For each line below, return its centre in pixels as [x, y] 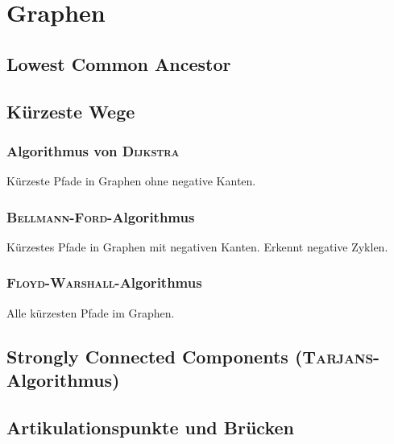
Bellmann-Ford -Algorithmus [101, 216]
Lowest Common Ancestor [119, 63]
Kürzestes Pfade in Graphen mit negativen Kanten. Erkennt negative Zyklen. [197, 246]
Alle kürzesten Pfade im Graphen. [91, 312]
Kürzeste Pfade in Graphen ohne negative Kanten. [131, 181]
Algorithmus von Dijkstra [93, 150]
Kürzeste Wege [71, 111]
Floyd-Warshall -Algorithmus [104, 282]
